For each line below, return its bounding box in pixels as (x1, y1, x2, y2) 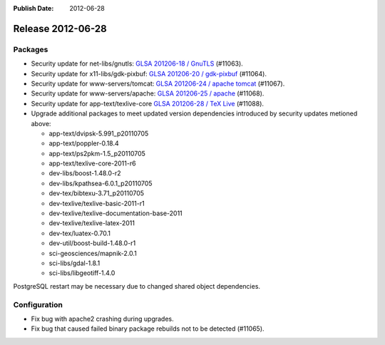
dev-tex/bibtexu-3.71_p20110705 (48, 189, 145, 197)
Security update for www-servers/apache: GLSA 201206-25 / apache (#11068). (31, 89, 265, 98)
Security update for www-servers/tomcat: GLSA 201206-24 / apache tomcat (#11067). (31, 79, 285, 88)
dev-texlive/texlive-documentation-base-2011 (48, 209, 183, 217)
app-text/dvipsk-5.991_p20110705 (48, 129, 149, 138)
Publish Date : (13, 4, 54, 12)
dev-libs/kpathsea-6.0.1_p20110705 (48, 179, 153, 187)
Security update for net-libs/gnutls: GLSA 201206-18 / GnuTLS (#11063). (31, 59, 244, 68)
